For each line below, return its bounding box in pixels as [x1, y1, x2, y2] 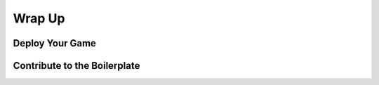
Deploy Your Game [13, 37, 96, 49]
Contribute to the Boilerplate [13, 60, 140, 72]
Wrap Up [13, 11, 65, 26]
